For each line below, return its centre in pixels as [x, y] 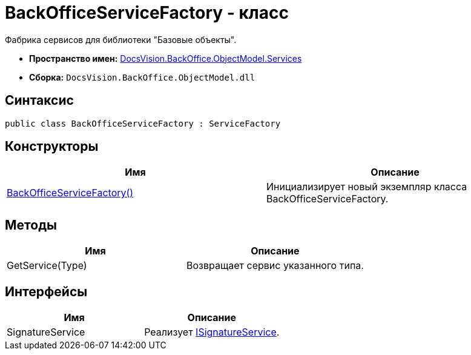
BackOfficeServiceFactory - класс [147, 13]
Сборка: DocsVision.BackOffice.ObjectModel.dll [142, 77]
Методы [31, 225]
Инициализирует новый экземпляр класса [367, 187]
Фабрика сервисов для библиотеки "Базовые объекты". [121, 39]
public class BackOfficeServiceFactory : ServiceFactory [143, 123]
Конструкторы [52, 147]
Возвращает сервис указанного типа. [275, 266]
